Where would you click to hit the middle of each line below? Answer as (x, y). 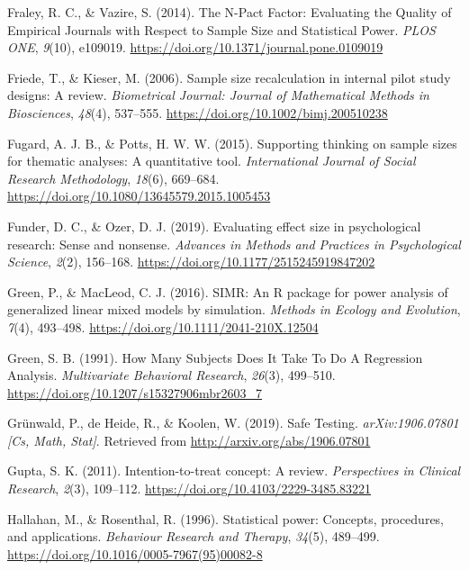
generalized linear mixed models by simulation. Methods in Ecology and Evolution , (234, 309)
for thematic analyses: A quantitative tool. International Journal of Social (212, 161)
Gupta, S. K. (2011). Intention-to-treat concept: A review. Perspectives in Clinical (234, 470)
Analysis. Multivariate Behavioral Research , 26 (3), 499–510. (171, 375)
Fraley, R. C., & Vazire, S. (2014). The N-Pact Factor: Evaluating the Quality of (230, 12)
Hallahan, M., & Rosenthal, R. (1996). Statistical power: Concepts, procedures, (225, 518)
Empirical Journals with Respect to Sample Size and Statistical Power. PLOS (221, 29)
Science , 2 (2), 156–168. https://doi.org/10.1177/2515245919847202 (191, 262)
